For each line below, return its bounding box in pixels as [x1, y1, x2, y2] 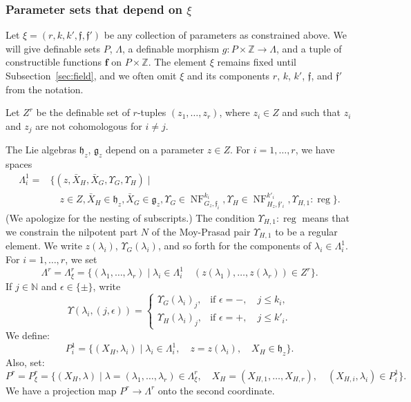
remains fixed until [217, 55, 296, 69]
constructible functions [6, 55, 102, 69]
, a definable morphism [122, 41, 220, 55]
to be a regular [275, 224, 338, 238]
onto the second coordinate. [157, 383, 275, 397]
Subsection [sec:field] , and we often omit [6, 68, 177, 82]
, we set [65, 252, 97, 267]
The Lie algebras [6, 142, 77, 157]
